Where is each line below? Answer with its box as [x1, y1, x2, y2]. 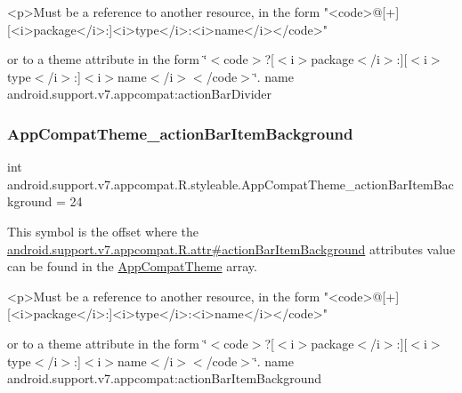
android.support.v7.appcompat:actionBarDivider [7, 84, 272, 103]
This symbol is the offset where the [7, 221, 199, 240]
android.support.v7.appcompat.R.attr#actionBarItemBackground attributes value [7, 239, 456, 258]
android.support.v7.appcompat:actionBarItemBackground [7, 369, 322, 388]
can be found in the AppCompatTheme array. [7, 257, 257, 276]
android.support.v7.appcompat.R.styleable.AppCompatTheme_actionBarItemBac [7, 174, 454, 193]
